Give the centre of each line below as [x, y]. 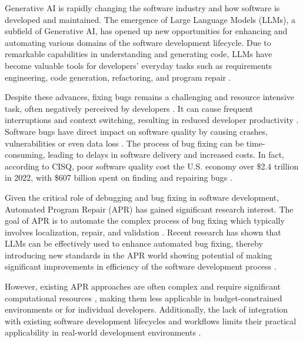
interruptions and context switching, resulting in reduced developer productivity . [152, 120]
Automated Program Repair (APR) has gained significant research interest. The [149, 209]
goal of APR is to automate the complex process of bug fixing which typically [145, 220]
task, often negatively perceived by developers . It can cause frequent [129, 108]
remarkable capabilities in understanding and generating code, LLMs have [139, 54]
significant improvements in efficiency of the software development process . [141, 266]
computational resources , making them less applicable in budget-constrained [144, 298]
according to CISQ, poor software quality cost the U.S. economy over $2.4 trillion [152, 166]
